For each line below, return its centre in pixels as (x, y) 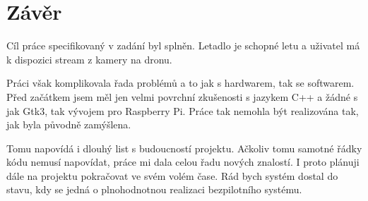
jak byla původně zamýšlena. (69, 124)
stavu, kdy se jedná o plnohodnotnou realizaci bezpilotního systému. (154, 189)
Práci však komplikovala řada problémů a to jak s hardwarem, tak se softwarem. (180, 83)
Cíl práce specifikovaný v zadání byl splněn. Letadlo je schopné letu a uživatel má (183, 45)
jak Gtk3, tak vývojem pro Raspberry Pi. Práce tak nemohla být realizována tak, (183, 110)
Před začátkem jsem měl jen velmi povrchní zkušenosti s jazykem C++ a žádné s (182, 96)
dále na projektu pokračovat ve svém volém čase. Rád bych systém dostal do (172, 175)
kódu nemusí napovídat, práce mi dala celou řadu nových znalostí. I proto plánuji (183, 162)
